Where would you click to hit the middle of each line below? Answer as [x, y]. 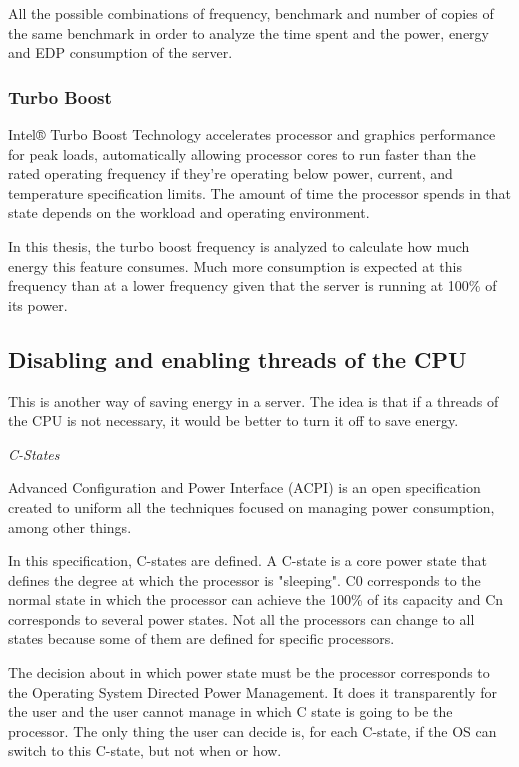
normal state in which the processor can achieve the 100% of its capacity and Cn [256, 599]
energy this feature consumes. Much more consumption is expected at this [235, 265]
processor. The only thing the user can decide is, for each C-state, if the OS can [252, 730]
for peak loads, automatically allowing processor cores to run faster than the [242, 153]
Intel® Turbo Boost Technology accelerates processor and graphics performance [252, 134]
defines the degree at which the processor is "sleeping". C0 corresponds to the [244, 579]
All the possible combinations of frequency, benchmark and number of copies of [251, 13]
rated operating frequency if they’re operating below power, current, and [230, 173]
